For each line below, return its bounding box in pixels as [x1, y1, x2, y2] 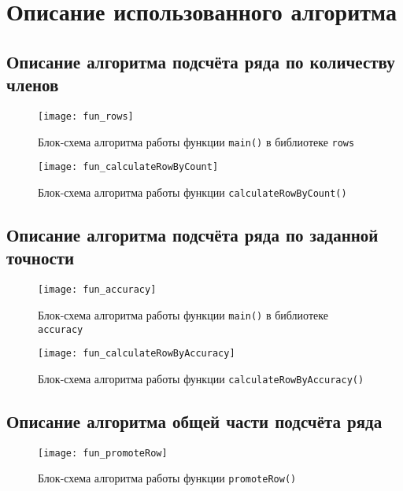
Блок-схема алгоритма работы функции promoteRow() [38, 470, 297, 486]
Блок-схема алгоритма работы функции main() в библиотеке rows [38, 133, 355, 150]
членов [6, 72, 59, 97]
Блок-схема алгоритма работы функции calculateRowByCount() [38, 183, 347, 200]
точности [6, 245, 75, 270]
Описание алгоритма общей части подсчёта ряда [6, 408, 383, 433]
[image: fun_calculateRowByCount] [38, 161, 219, 173]
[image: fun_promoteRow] [38, 447, 168, 459]
